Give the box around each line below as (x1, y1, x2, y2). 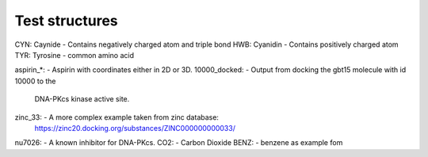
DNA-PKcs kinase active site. (34, 94, 130, 104)
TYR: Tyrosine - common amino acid (14, 50, 135, 59)
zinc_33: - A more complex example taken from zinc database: (14, 112, 220, 122)
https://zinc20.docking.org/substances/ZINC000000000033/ (34, 123, 235, 132)
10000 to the (14, 76, 56, 86)
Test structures (14, 12, 118, 29)
